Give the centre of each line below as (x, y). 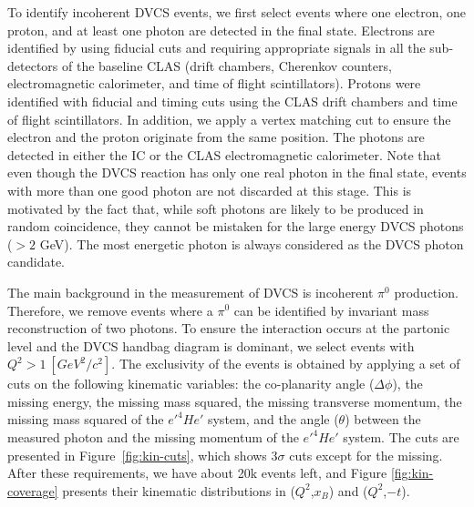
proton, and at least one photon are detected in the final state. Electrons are (221, 30)
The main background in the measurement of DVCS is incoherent (191, 292)
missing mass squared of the (86, 419)
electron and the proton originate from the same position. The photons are (216, 137)
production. (426, 292)
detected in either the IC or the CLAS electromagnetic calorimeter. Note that (224, 154)
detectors (33, 65)
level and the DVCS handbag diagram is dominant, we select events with (211, 345)
